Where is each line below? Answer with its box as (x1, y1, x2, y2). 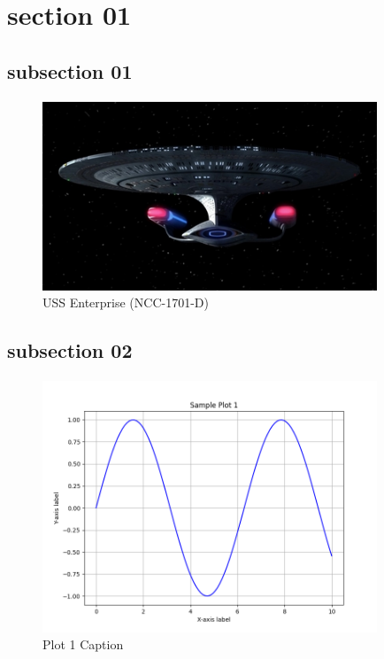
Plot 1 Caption (42, 635, 124, 654)
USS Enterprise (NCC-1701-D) (42, 293, 209, 312)
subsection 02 (7, 337, 133, 364)
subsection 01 (7, 57, 133, 84)
